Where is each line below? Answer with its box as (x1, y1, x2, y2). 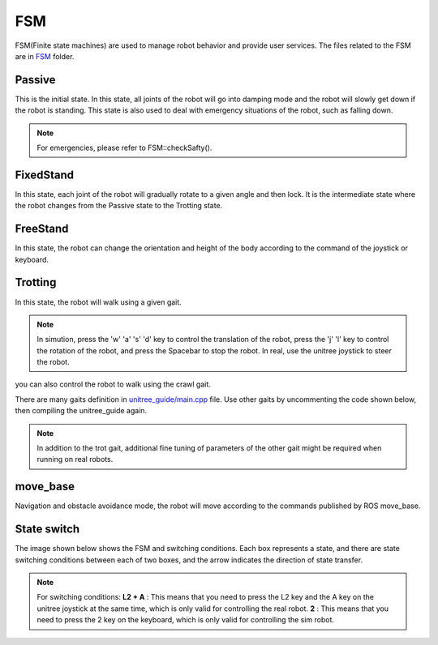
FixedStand (15, 168, 75, 182)
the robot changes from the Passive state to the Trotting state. (15, 201, 223, 211)
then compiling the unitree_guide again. (15, 406, 148, 416)
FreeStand (15, 222, 69, 236)
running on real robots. (36, 455, 114, 464)
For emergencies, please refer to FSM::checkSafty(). (36, 143, 213, 153)
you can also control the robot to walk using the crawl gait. (15, 379, 211, 389)
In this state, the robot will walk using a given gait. (15, 297, 182, 307)
